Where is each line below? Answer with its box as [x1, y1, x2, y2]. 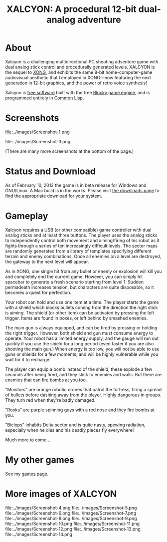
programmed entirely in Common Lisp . [5, 95, 84, 101]
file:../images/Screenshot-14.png [5, 531, 73, 537]
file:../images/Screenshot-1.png [5, 129, 70, 135]
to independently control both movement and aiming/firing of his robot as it [5, 237, 160, 243]
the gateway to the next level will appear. [5, 259, 89, 265]
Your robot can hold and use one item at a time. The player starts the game [5, 299, 159, 305]
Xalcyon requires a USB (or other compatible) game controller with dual [5, 227, 152, 233]
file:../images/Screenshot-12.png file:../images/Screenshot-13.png [5, 526, 141, 532]
